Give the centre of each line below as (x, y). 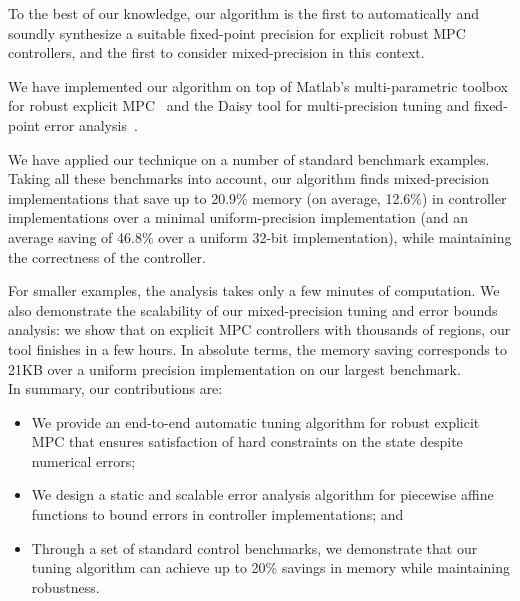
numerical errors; (83, 460)
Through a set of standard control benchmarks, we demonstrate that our (254, 547)
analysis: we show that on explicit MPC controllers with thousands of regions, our (259, 329)
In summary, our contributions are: (115, 388)
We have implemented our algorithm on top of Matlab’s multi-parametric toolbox (258, 85)
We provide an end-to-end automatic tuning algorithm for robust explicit (255, 421)
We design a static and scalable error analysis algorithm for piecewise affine (262, 494)
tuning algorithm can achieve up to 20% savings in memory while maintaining (270, 567)
